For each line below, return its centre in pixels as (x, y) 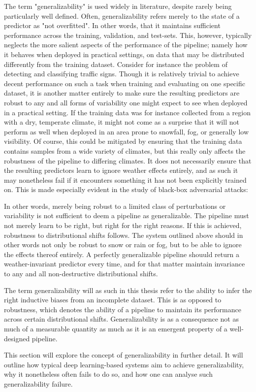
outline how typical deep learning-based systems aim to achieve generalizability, (124, 364)
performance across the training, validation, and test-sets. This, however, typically (128, 35)
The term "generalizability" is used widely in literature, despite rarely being (118, 6)
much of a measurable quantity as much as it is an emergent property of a (116, 328)
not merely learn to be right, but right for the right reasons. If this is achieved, (123, 225)
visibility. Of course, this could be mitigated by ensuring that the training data (123, 141)
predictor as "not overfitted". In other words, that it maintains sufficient (112, 25)
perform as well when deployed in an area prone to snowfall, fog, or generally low (126, 131)
